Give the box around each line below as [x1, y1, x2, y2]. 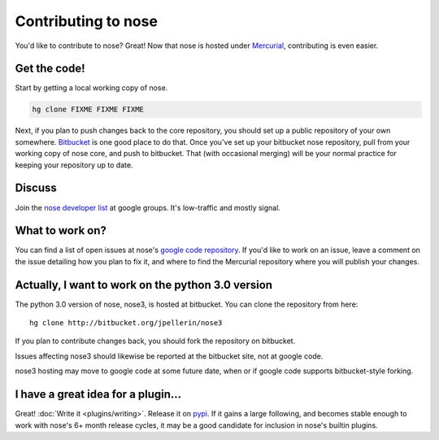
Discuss [15, 181, 57, 195]
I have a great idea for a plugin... [15, 387, 182, 402]
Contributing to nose [15, 12, 159, 30]
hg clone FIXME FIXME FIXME [32, 105, 144, 114]
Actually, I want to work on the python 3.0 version [15, 277, 272, 292]
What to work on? [15, 224, 107, 237]
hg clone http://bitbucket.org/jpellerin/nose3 [29, 318, 223, 328]
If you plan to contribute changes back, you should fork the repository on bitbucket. [15, 336, 296, 346]
